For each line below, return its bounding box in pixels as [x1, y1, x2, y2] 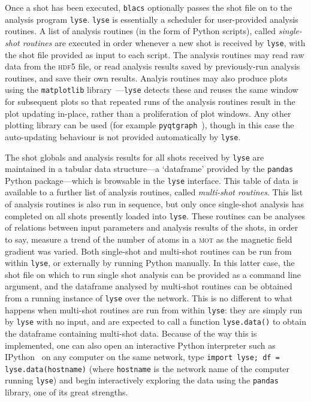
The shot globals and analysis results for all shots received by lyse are [5, 150, 264, 163]
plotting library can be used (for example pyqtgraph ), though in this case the [5, 119, 294, 131]
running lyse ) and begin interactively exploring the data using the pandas [5, 374, 279, 386]
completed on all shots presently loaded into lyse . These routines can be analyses [5, 209, 305, 222]
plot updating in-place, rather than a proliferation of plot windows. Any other [5, 107, 291, 119]
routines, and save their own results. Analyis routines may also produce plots [5, 71, 288, 84]
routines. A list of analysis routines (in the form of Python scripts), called [5, 25, 276, 37]
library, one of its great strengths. [5, 386, 128, 398]
